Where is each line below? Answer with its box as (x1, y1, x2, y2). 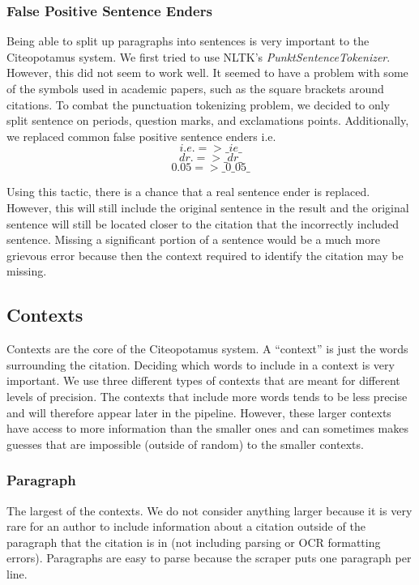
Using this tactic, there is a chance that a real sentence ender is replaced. (6, 183, 370, 200)
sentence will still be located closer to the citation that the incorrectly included (6, 215, 400, 232)
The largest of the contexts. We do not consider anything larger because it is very (6, 502, 413, 519)
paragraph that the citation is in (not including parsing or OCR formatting (6, 533, 381, 550)
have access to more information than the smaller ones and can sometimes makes (6, 420, 409, 437)
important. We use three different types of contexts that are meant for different (6, 372, 400, 389)
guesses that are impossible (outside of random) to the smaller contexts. (6, 435, 364, 452)
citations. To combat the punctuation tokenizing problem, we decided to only (6, 96, 391, 113)
